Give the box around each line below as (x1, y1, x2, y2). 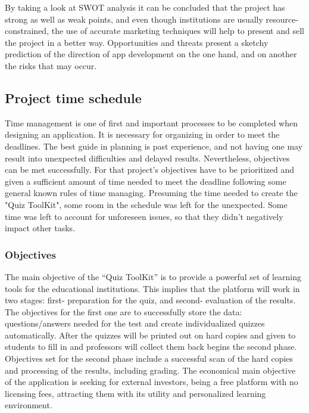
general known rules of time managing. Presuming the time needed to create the (5, 187, 298, 199)
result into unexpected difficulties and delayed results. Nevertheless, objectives (5, 151, 290, 164)
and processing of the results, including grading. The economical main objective (5, 364, 296, 376)
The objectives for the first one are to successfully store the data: (5, 305, 242, 318)
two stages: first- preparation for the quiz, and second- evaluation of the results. (5, 294, 296, 306)
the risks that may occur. (5, 59, 97, 72)
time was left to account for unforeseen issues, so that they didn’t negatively (5, 210, 283, 222)
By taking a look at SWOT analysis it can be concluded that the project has (5, 1, 285, 13)
